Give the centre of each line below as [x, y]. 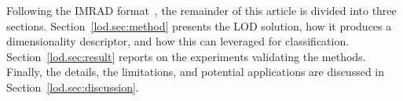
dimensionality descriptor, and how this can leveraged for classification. [178, 41]
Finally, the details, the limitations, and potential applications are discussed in [196, 72]
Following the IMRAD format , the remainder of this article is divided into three [201, 10]
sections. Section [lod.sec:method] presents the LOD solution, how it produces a [199, 25]
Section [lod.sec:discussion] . [73, 87]
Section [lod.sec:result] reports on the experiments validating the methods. [186, 56]
